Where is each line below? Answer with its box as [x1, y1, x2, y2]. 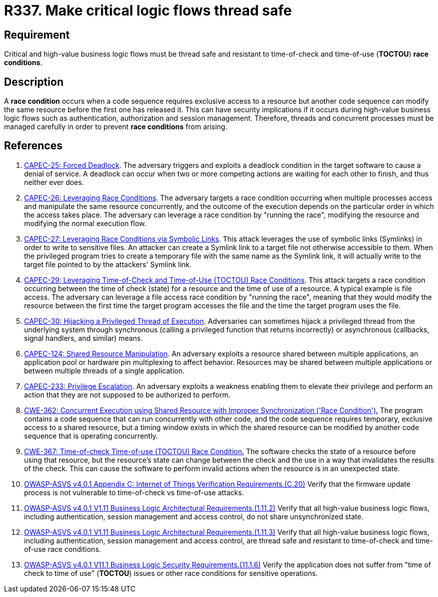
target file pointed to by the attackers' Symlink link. [24, 260, 192, 269]
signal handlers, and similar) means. [24, 333, 143, 342]
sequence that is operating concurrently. [24, 431, 158, 440]
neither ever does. [24, 177, 84, 186]
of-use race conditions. [24, 544, 101, 553]
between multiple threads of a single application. [24, 366, 185, 375]
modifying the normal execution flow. [24, 219, 146, 228]
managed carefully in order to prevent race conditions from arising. [4, 122, 228, 131]
